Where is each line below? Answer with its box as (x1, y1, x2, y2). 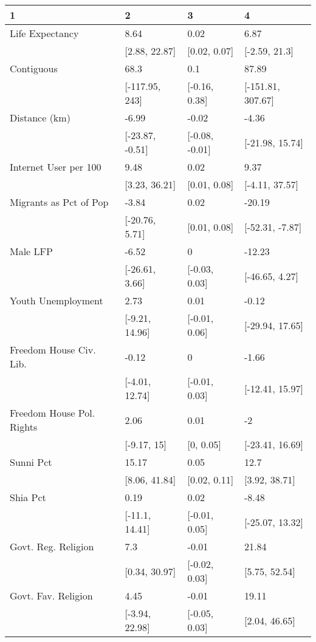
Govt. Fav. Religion (10, 589, 93, 603)
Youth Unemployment (10, 293, 103, 307)
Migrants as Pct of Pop (10, 195, 109, 209)
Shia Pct (10, 490, 46, 504)
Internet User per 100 (10, 160, 101, 174)
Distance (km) (10, 111, 70, 125)
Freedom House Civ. (10, 343, 96, 357)
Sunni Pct (10, 455, 52, 469)
